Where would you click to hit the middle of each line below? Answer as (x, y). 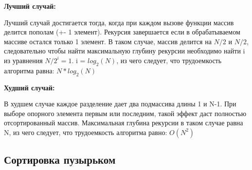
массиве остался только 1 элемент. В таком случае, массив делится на (108, 41)
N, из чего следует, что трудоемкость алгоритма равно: (86, 132)
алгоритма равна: (29, 70)
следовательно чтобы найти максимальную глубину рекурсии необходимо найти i (125, 51)
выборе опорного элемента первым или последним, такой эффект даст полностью (125, 113)
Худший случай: (29, 87)
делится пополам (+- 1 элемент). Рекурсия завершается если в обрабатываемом (122, 32)
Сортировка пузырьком (60, 160)
